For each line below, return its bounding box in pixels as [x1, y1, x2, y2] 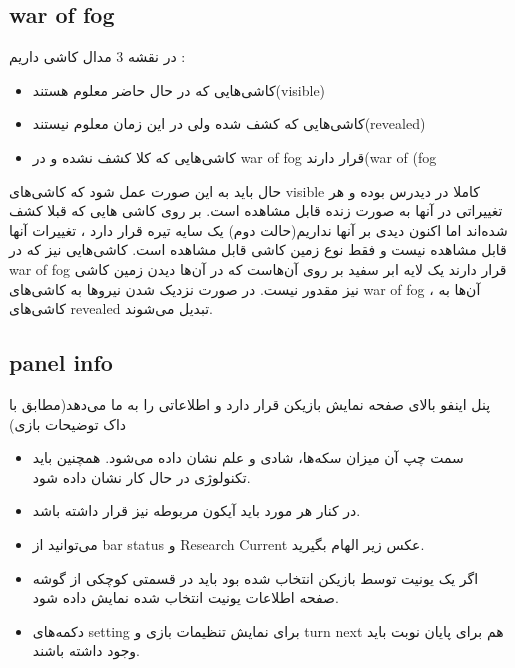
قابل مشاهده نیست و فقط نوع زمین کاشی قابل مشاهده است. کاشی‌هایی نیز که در [9, 239, 507, 260]
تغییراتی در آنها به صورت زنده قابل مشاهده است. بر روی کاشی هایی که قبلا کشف [9, 200, 503, 221]
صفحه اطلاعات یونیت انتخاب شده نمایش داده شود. [32, 587, 339, 608]
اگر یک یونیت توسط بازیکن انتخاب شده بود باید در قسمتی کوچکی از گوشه [32, 567, 479, 588]
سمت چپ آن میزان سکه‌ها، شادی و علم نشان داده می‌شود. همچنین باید [32, 447, 464, 468]
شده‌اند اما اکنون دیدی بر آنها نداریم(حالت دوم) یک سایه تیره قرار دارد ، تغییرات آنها [9, 219, 508, 240]
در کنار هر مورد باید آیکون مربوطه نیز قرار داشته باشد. [32, 500, 361, 521]
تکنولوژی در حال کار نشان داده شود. [32, 466, 251, 487]
